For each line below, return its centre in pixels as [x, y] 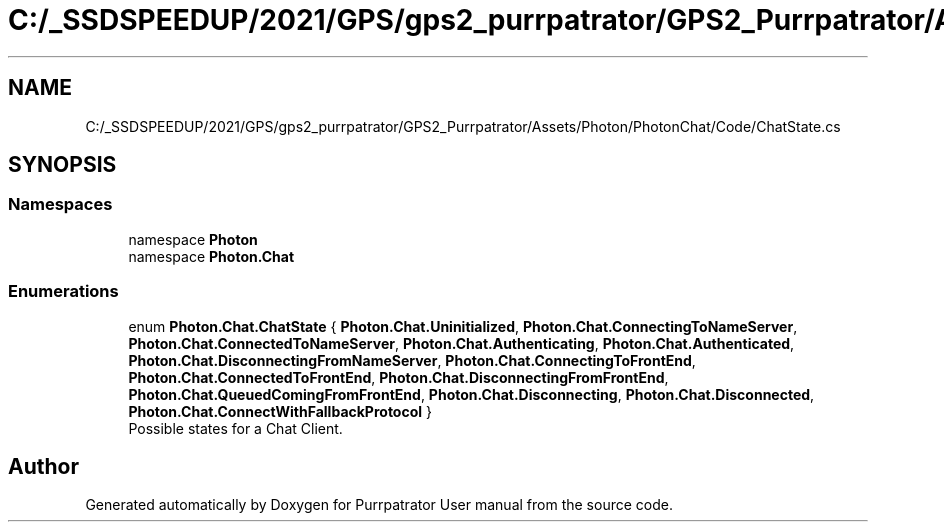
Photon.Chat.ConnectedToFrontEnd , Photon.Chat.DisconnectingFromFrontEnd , [398, 377]
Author [43, 466]
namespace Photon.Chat [211, 256]
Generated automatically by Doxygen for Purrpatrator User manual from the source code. [379, 505]
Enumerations [63, 291]
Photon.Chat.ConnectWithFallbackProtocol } [280, 411]
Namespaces [60, 204]
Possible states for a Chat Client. [235, 428]
